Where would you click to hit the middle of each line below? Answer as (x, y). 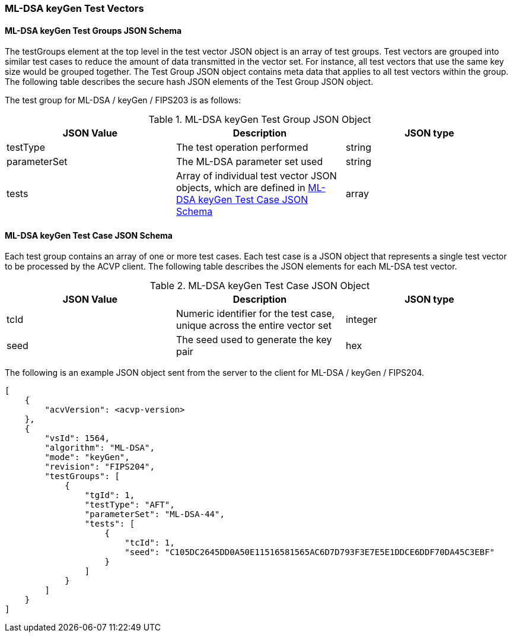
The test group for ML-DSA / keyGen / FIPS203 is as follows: (123, 100)
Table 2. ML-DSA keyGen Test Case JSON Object (260, 286)
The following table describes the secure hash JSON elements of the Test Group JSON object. (189, 82)
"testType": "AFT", (130, 505)
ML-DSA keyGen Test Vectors (74, 8)
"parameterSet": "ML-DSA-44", (154, 514)
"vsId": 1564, (77, 438)
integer (361, 320)
